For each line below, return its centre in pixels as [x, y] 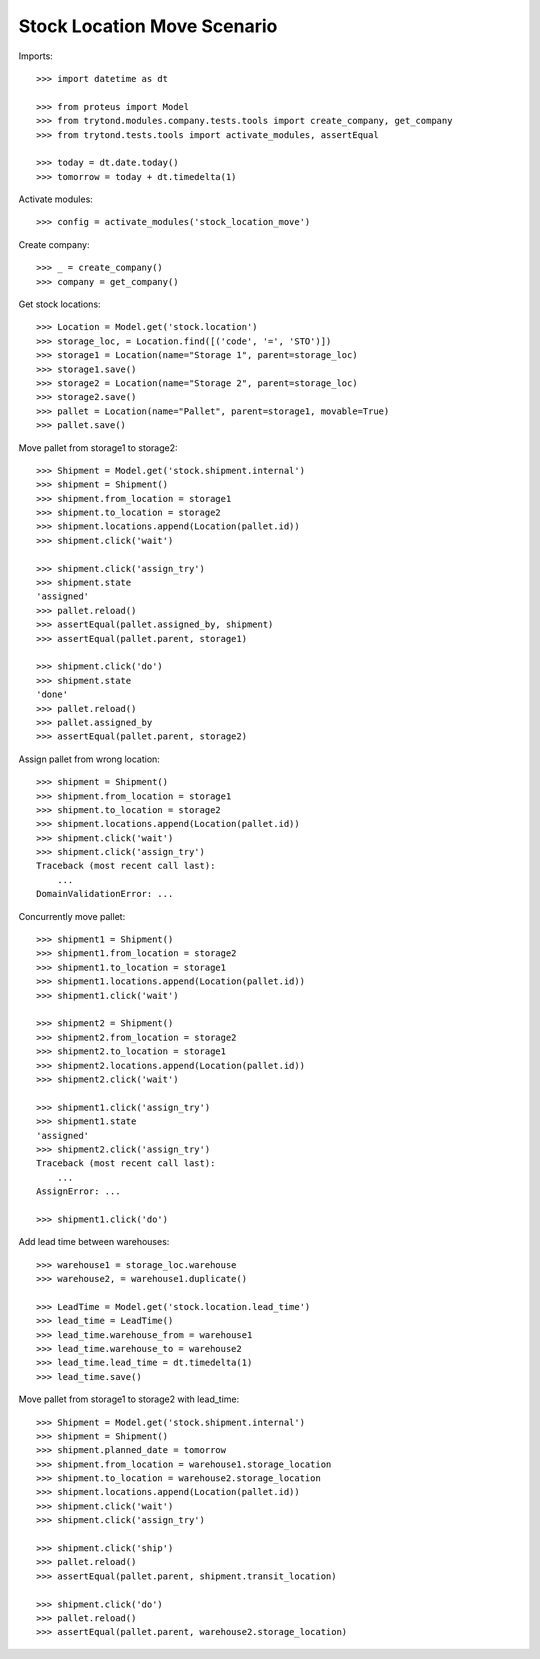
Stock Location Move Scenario [148, 26]
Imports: [36, 56]
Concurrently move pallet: [72, 916]
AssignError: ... [78, 1191]
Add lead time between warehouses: [94, 1242]
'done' [52, 694]
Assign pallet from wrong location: [89, 759]
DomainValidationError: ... [105, 894]
